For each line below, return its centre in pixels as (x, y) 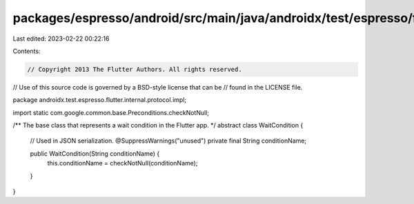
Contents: (27, 51)
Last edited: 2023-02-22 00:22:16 (61, 39)
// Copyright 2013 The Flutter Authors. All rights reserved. (135, 69)
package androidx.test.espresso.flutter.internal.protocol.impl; (99, 100)
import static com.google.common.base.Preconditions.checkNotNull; (111, 112)
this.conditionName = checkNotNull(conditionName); (122, 163)
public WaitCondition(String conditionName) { (95, 153)
